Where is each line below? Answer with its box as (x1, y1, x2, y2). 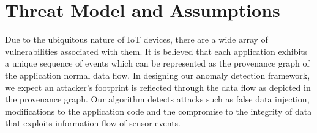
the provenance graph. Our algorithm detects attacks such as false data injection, (5, 93, 310, 106)
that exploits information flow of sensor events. (5, 117, 181, 129)
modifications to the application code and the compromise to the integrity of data (5, 104, 312, 117)
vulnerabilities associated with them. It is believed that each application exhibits (5, 45, 308, 57)
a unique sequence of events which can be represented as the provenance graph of (5, 57, 310, 70)
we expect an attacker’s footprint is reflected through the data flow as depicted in (5, 81, 311, 93)
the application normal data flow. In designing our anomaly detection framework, (5, 68, 310, 81)
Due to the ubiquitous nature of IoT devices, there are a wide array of (5, 33, 268, 46)
